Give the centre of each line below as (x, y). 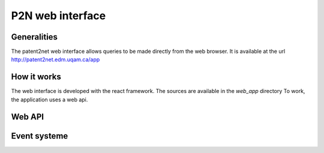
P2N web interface (58, 16)
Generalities (34, 37)
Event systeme (40, 136)
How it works (36, 77)
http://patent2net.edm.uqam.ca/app (55, 59)
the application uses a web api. (49, 100)
